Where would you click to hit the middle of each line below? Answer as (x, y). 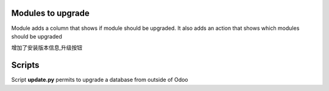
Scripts (25, 65)
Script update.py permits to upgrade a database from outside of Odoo (100, 80)
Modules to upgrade (50, 13)
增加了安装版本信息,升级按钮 (47, 48)
